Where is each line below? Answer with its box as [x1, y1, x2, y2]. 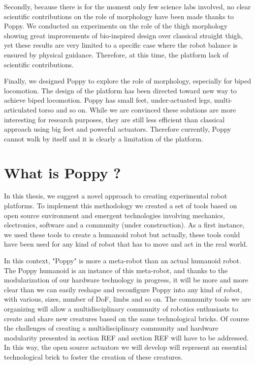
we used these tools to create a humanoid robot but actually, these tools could [4, 229, 240, 239]
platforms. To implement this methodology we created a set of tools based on [4, 200, 237, 211]
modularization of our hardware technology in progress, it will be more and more [4, 275, 248, 285]
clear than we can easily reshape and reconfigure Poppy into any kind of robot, [4, 284, 242, 294]
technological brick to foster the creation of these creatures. [4, 351, 183, 362]
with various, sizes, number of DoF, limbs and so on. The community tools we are [4, 294, 251, 304]
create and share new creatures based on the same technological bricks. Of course [4, 313, 249, 323]
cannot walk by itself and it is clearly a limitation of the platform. [4, 133, 203, 143]
